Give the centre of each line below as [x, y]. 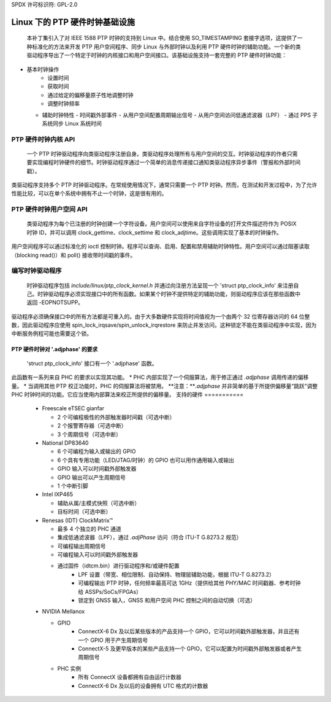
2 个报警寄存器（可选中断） [92, 426]
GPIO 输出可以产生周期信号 [91, 477]
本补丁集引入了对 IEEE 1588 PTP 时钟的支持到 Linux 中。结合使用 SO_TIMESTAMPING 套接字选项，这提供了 [162, 38]
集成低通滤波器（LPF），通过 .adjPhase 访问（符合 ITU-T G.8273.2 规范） [150, 537]
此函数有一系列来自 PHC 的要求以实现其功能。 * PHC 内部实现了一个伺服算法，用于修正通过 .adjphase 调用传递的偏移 [160, 377]
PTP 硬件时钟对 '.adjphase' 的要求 [55, 349]
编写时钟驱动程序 [36, 271]
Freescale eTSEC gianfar [73, 408]
